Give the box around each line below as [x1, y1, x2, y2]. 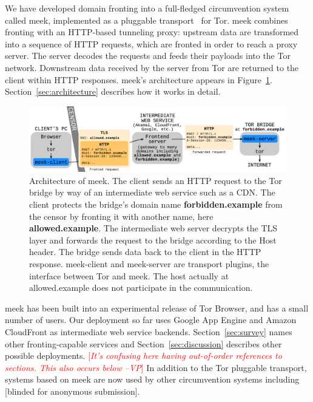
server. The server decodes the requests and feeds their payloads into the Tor [5, 49, 291, 62]
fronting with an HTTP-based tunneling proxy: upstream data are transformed [5, 26, 299, 38]
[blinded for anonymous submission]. [5, 384, 140, 397]
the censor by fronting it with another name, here [29, 210, 214, 222]
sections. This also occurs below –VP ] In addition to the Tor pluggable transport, [5, 361, 307, 373]
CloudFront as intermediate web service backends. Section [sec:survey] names [5, 325, 292, 338]
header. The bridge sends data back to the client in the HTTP [29, 245, 261, 258]
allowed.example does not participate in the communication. [29, 281, 253, 294]
